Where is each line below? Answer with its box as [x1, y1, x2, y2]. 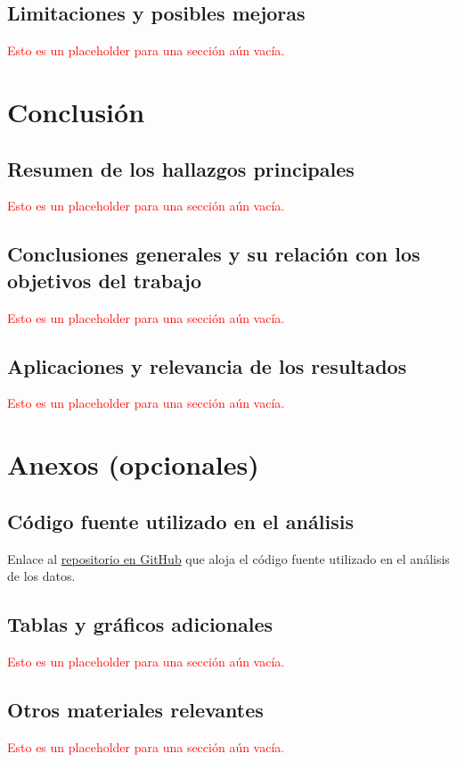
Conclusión [7, 93, 145, 129]
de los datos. [7, 567, 76, 585]
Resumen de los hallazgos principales [7, 154, 355, 182]
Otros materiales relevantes [7, 695, 264, 723]
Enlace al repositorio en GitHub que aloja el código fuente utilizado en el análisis [7, 549, 450, 567]
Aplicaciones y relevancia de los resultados [7, 352, 407, 379]
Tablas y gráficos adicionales [7, 610, 273, 638]
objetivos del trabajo [7, 266, 202, 294]
